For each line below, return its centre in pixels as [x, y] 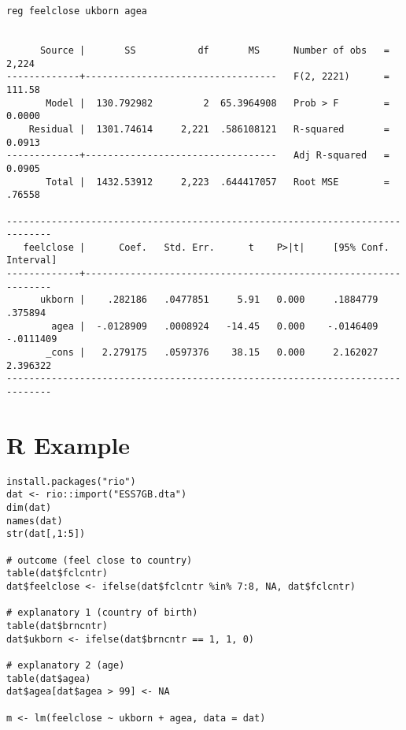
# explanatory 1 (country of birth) [102, 613]
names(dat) [35, 521]
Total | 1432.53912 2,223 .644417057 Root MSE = [218, 182]
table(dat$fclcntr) [57, 574]
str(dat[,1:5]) [46, 534]
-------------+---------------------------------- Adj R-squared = [198, 156]
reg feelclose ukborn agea [77, 11]
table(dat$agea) [49, 678]
